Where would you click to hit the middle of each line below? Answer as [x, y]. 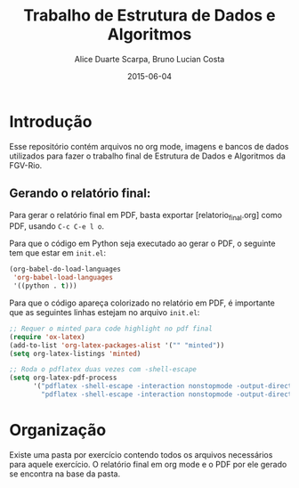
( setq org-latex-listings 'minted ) [75, 354]
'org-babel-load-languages [63, 278]
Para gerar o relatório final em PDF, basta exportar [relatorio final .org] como [146, 216]
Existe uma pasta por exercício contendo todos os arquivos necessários [141, 454]
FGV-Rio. [26, 165]
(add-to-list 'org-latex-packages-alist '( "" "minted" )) [117, 345]
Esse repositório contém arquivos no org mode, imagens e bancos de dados [149, 146]
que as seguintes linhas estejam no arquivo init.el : [105, 312]
